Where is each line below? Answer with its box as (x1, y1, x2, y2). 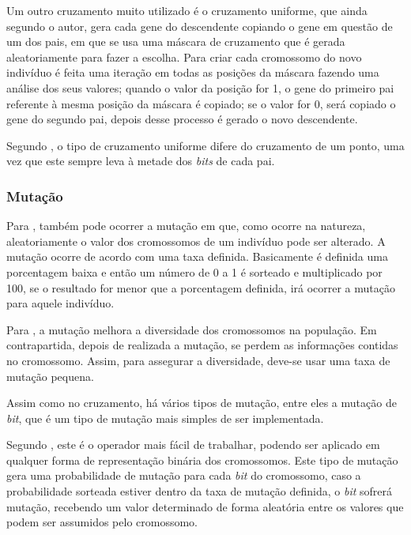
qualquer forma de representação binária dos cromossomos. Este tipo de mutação (6, 451, 398, 468)
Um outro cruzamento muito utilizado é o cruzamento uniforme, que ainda (6, 2, 368, 18)
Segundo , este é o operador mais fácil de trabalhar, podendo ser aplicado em (6, 436, 380, 453)
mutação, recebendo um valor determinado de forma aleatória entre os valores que (6, 498, 404, 514)
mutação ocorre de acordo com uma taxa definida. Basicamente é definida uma (6, 248, 388, 265)
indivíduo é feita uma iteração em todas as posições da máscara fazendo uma (6, 64, 379, 81)
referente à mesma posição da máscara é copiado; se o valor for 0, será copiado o (6, 95, 396, 111)
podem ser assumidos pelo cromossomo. (6, 514, 198, 530)
